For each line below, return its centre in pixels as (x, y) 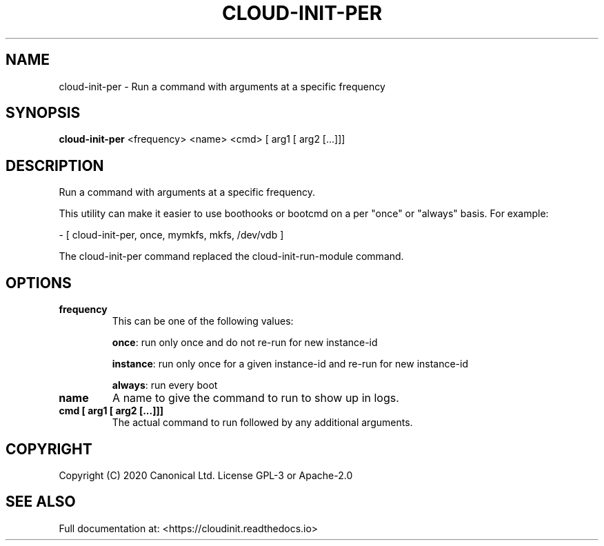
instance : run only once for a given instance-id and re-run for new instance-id (290, 364)
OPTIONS (39, 283)
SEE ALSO (41, 502)
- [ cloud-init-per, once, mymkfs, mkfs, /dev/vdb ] (171, 235)
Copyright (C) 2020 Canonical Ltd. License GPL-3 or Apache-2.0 (206, 475)
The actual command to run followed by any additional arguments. (262, 423)
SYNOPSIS (43, 113)
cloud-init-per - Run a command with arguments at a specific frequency (222, 86)
